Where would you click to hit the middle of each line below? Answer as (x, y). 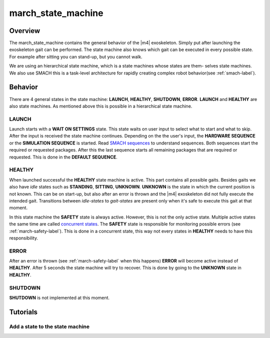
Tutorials (23, 312)
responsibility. (24, 238)
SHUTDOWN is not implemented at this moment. (59, 297)
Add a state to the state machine (49, 326)
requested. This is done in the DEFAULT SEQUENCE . (63, 157)
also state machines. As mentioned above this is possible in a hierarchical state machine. (101, 106)
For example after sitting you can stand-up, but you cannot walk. (76, 56)
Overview (25, 31)
